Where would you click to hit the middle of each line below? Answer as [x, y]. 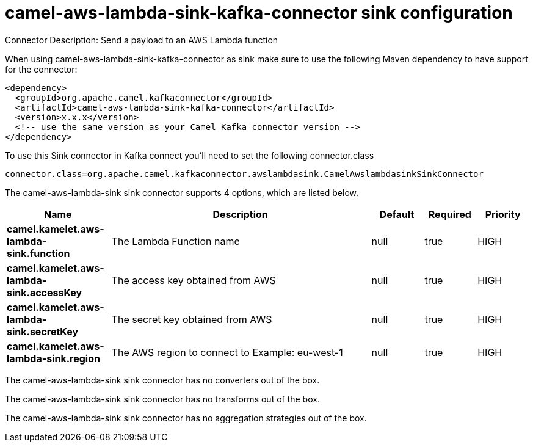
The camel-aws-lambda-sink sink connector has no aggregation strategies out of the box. [186, 418]
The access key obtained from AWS [194, 280]
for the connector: [41, 69]
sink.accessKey [45, 292]
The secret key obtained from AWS [192, 319]
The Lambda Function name [176, 241]
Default [397, 214]
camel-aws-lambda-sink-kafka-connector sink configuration [259, 13]
